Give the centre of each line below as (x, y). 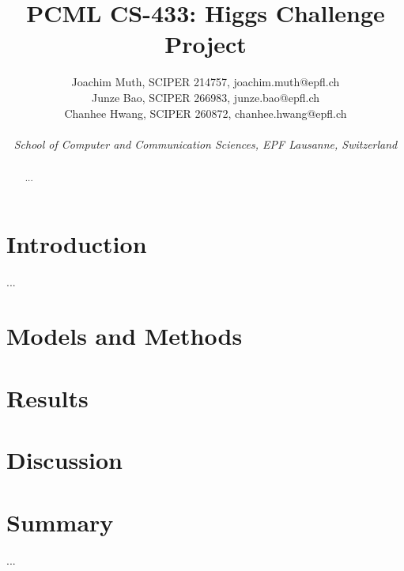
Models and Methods (125, 336)
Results (47, 397)
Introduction (77, 243)
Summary (60, 522)
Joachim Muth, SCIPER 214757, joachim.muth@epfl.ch (206, 82)
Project (206, 44)
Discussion (64, 460)
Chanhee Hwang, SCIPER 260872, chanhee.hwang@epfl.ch (206, 113)
